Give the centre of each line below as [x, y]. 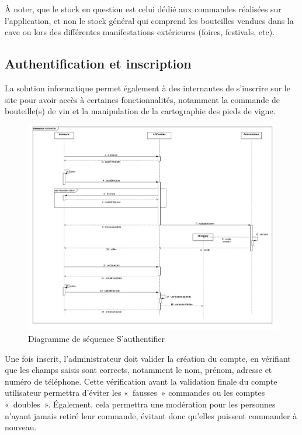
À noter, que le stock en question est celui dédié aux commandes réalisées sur [143, 9]
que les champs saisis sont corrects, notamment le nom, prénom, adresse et [138, 370]
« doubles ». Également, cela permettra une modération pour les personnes [140, 404]
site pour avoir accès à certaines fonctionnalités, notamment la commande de [142, 99]
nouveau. [21, 427]
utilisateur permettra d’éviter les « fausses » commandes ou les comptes [135, 393]
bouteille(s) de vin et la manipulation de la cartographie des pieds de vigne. [140, 111]
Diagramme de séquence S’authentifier [97, 338]
